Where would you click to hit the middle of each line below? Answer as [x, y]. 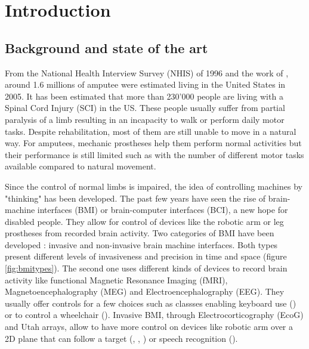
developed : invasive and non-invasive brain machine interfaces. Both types [141, 244]
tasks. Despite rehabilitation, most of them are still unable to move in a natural [151, 131]
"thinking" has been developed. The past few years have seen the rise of [135, 198]
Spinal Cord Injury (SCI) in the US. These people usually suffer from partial [145, 108]
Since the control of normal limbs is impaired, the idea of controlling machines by [154, 186]
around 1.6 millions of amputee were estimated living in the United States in [145, 84]
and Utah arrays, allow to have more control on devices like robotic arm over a [149, 327]
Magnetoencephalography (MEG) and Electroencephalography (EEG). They [145, 291]
